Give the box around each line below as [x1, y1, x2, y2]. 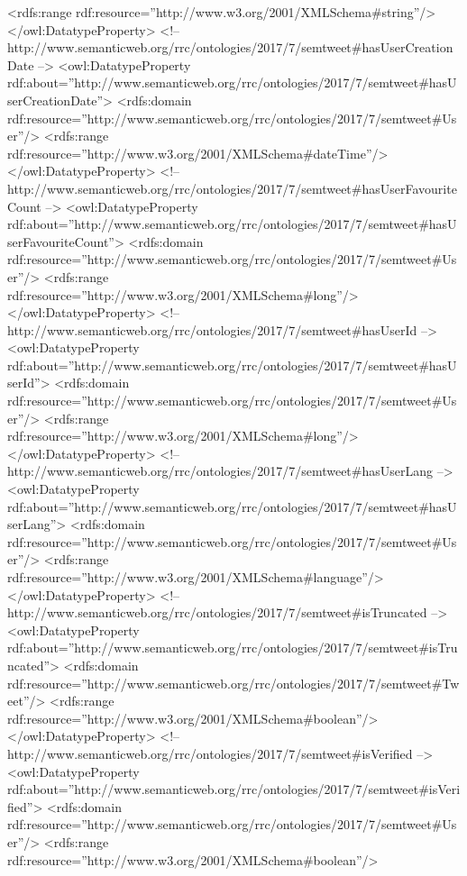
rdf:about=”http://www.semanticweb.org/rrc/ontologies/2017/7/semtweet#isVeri [7, 780, 461, 798]
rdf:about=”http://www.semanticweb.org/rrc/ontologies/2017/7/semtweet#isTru [7, 638, 458, 657]
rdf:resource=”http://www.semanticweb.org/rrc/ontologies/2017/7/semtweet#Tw [7, 673, 460, 692]
